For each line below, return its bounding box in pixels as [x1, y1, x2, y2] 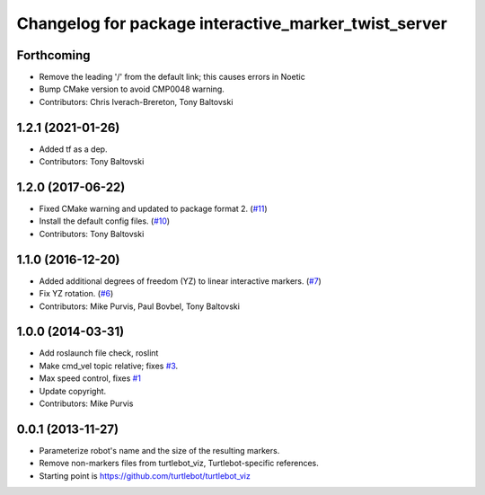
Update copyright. [39, 385, 107, 396]
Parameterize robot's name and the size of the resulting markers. [39, 445, 280, 455]
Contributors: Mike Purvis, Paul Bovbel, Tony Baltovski [39, 301, 240, 312]
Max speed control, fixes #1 [39, 373, 141, 384]
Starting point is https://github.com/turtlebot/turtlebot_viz [39, 470, 251, 481]
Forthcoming [16, 48, 91, 63]
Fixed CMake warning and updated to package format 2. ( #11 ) [39, 203, 269, 215]
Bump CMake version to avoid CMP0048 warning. [39, 84, 225, 94]
